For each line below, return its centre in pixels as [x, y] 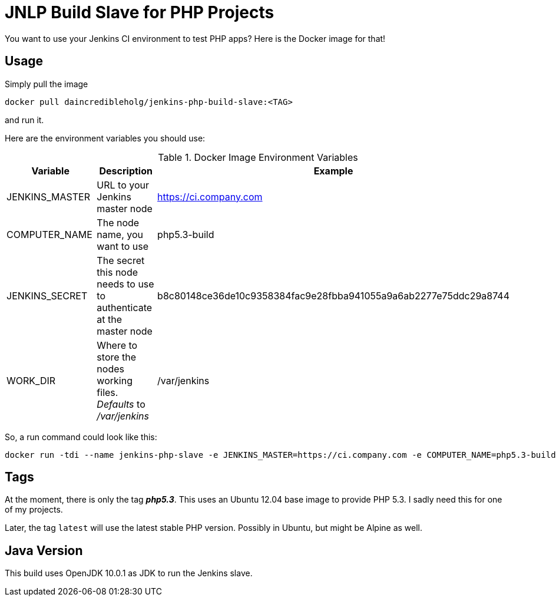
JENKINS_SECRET [47, 295]
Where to [117, 345]
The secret [121, 260]
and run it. [24, 120]
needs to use [125, 284]
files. [107, 392]
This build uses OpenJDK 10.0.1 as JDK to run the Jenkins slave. [129, 573]
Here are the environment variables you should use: [105, 138]
